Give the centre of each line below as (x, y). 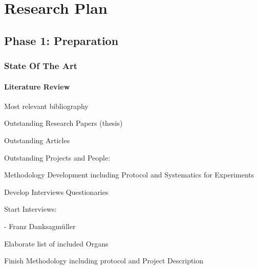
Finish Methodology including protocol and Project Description (104, 261)
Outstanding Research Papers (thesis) (63, 123)
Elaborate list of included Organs (56, 243)
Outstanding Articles (37, 140)
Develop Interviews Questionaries (56, 192)
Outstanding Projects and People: (57, 157)
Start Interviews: (30, 209)
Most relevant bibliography (46, 106)
